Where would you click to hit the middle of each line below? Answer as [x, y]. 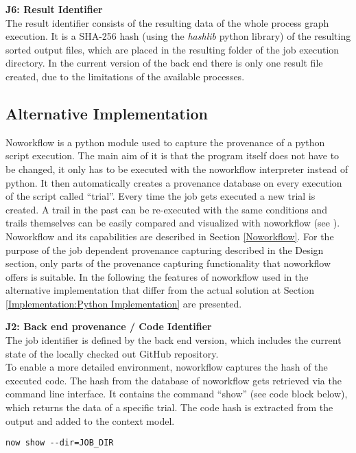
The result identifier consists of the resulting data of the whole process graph [167, 22]
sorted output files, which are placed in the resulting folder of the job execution [173, 49]
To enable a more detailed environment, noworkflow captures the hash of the [167, 367]
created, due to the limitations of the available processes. [125, 76]
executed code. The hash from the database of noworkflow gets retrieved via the [174, 380]
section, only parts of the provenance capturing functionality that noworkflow [168, 263]
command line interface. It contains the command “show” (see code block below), [177, 394]
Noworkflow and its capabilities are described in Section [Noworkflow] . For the [170, 236]
